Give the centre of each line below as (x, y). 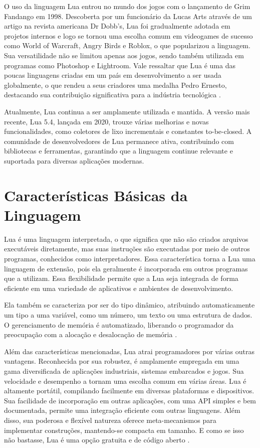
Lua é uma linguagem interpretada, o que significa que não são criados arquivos (126, 239)
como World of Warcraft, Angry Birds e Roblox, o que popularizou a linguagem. (127, 45)
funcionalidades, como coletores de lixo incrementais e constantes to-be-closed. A (128, 131)
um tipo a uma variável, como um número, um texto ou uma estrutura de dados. (128, 314)
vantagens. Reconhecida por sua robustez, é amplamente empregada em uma (122, 361)
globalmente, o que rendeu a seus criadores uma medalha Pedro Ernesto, (115, 85)
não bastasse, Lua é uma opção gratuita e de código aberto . (97, 440)
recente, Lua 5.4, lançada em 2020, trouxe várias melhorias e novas (106, 121)
